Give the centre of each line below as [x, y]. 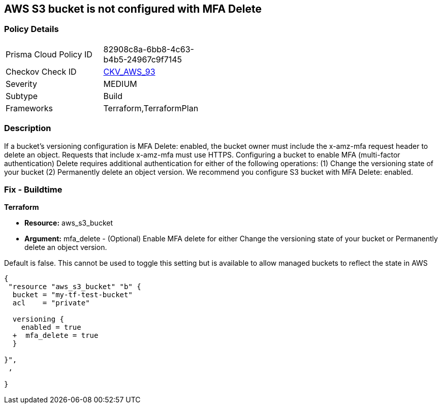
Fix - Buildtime [33, 189]
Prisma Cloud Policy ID [49, 54]
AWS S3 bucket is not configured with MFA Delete [133, 9]
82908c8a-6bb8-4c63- [149, 49]
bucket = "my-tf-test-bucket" [72, 295]
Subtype [22, 96]
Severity [21, 84]
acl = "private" [51, 303]
